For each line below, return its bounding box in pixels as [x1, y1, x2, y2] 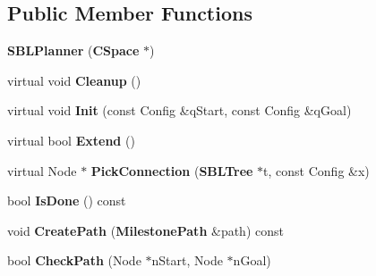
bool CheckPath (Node [7, 251, 141, 270]
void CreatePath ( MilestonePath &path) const [7, 221, 284, 239]
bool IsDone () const [7, 191, 126, 210]
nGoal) [233, 251, 271, 270]
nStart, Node [151, 251, 223, 270]
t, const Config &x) [263, 161, 370, 180]
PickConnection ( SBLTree [90, 161, 253, 180]
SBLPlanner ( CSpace [7, 41, 140, 60]
